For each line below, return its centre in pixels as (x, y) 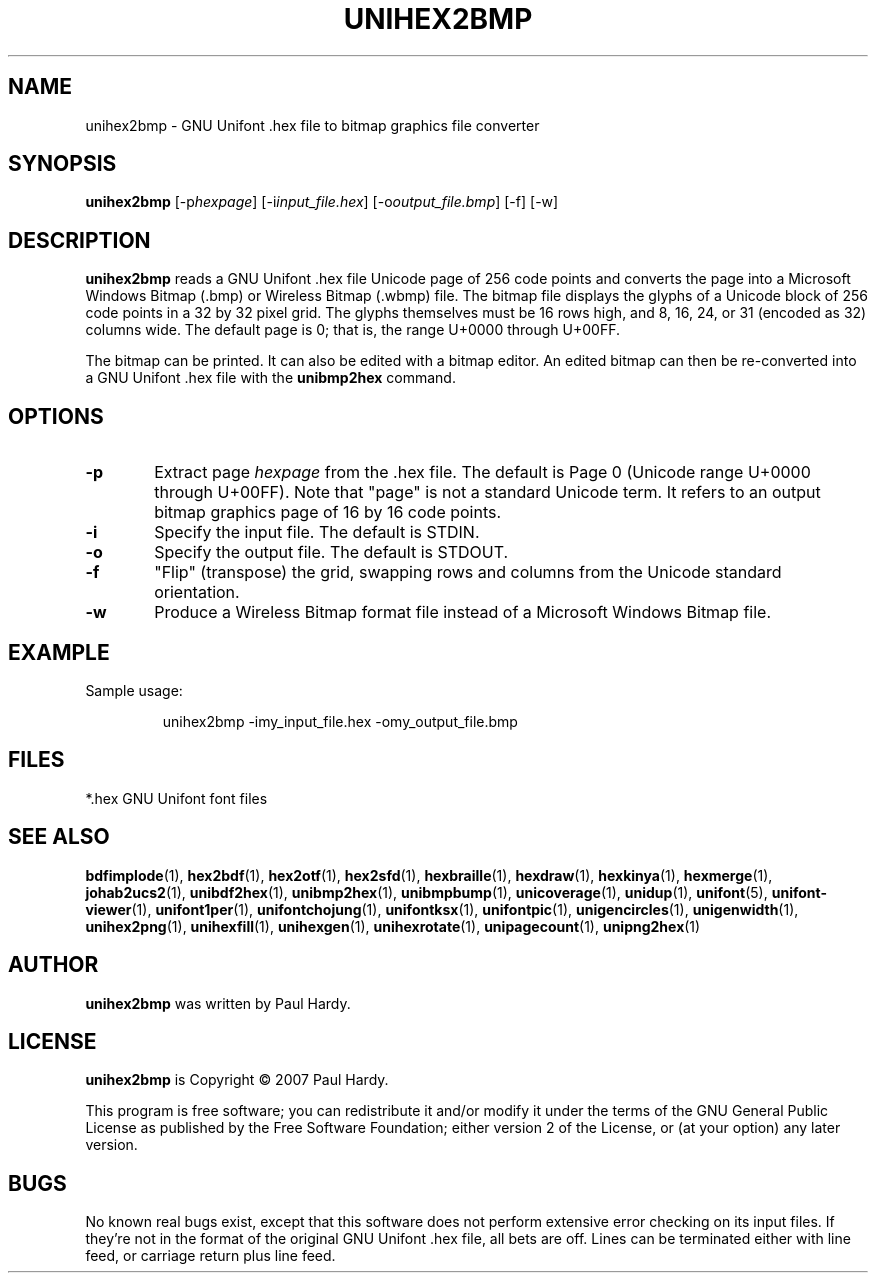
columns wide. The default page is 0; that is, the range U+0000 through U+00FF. (352, 330)
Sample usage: (134, 690)
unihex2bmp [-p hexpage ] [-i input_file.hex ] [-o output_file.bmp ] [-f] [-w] (322, 202)
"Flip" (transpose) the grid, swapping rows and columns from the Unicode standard (468, 572)
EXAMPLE (59, 652)
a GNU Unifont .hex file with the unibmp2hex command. (270, 378)
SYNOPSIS (62, 164)
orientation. (197, 592)
